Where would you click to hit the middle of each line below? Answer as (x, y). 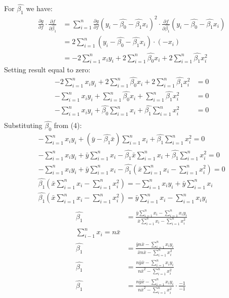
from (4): (68, 125)
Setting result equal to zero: (47, 70)
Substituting (23, 125)
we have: (39, 8)
